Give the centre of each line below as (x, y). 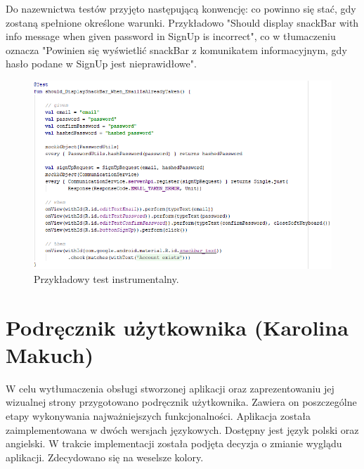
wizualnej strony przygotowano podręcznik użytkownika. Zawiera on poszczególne (181, 402)
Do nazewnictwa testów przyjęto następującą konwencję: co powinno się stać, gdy (181, 8)
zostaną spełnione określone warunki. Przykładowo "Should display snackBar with (182, 22)
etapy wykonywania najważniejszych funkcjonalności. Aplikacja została (158, 415)
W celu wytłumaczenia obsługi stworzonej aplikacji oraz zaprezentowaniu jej (170, 388)
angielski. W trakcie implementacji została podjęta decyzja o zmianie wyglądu (174, 443)
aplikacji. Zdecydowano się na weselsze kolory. (105, 457)
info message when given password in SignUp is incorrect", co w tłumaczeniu (171, 36)
